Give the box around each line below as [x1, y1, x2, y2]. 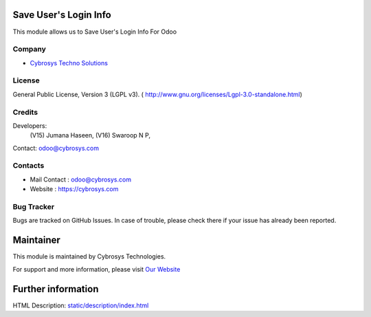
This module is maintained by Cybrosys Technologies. [12, 252, 166, 261]
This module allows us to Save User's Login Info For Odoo [12, 28, 177, 36]
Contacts [12, 161, 45, 171]
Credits [12, 107, 38, 117]
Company [12, 45, 46, 54]
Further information [12, 283, 99, 295]
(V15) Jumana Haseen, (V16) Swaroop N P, [30, 131, 151, 140]
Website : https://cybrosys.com [30, 185, 119, 193]
